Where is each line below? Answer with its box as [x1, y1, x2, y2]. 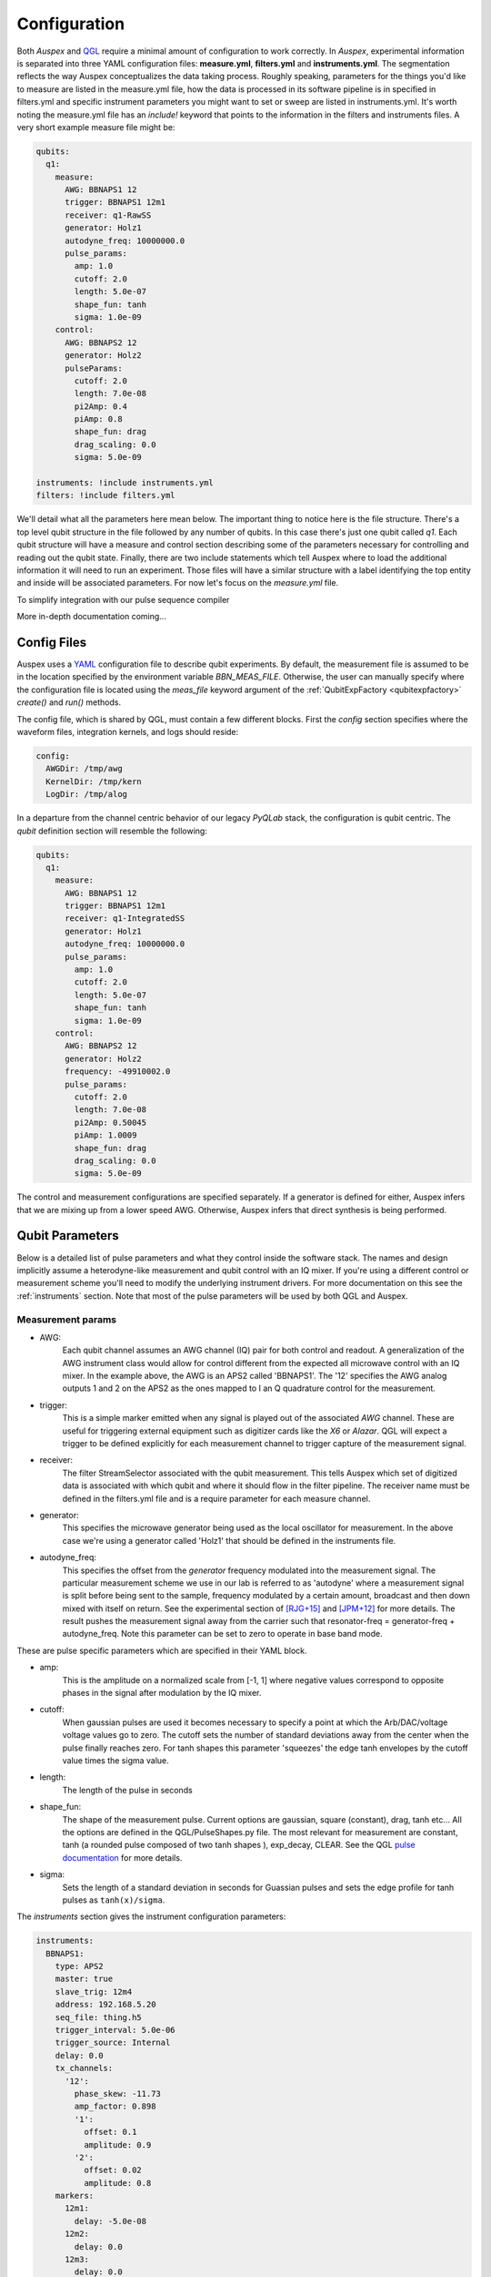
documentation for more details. [62, 1852, 183, 1863]
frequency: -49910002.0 [65, 1067, 171, 1077]
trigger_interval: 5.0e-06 [55, 2025, 176, 2035]
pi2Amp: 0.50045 [74, 1117, 147, 1128]
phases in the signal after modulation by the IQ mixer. [62, 1688, 262, 1699]
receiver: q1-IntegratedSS [65, 914, 185, 924]
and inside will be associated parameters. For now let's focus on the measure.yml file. [16, 577, 339, 588]
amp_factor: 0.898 [74, 2101, 156, 2112]
